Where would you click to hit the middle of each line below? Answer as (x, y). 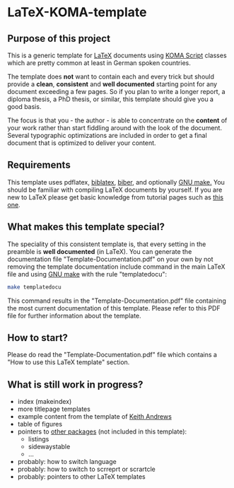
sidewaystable (49, 447)
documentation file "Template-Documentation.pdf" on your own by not (110, 259)
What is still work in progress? (75, 384)
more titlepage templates (54, 409)
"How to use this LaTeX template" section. (69, 362)
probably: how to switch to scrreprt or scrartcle (86, 469)
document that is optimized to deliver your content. (82, 143)
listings (39, 439)
